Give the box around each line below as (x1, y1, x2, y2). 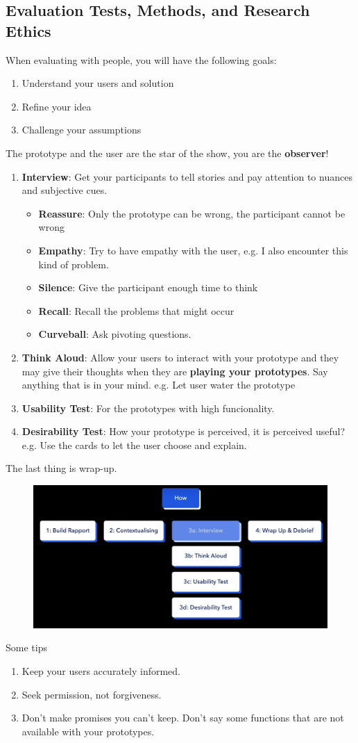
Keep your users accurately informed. (22, 664, 180, 678)
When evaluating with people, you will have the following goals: (6, 52, 277, 67)
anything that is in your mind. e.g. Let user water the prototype (22, 377, 296, 392)
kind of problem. (38, 256, 109, 271)
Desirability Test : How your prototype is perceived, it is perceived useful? (22, 424, 346, 439)
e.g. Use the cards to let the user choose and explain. (22, 437, 247, 452)
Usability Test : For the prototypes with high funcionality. (22, 400, 275, 415)
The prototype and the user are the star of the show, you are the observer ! (6, 145, 329, 160)
